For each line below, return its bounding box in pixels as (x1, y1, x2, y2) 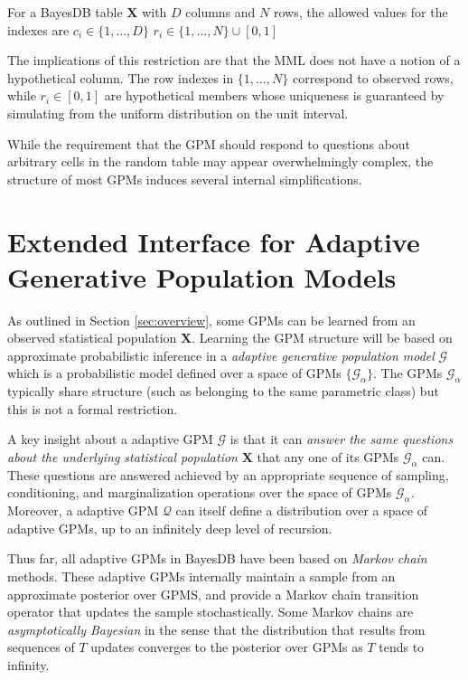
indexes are (7, 20, 70, 39)
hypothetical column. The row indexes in (7, 68, 234, 87)
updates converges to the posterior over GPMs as (90, 637, 363, 656)
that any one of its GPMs (257, 448, 399, 467)
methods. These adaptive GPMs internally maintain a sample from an (7, 566, 396, 585)
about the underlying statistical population (7, 448, 238, 467)
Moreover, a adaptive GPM (7, 501, 159, 520)
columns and (185, 3, 256, 21)
